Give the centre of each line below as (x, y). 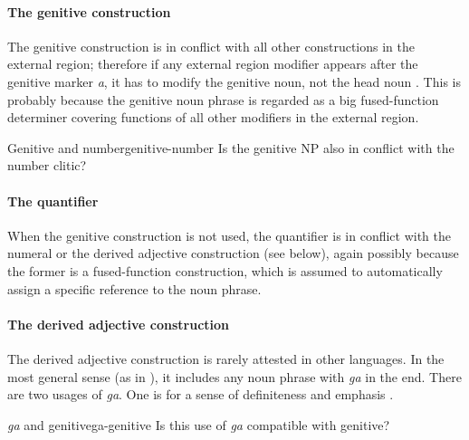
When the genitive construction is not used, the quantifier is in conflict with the (230, 235)
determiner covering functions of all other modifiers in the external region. (213, 117)
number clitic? (47, 165)
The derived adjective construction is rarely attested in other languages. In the (226, 358)
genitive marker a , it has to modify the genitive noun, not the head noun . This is (234, 81)
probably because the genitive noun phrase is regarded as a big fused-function (223, 99)
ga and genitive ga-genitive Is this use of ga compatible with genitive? (199, 424)
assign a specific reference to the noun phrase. (134, 288)
